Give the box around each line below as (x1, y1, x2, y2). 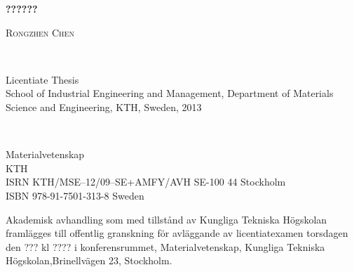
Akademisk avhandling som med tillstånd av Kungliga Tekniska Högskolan (6, 212, 327, 226)
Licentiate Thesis (6, 72, 79, 86)
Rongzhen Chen (6, 25, 74, 39)
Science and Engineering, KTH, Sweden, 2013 (6, 99, 202, 114)
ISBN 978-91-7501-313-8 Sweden (6, 188, 144, 202)
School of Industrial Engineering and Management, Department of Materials (6, 86, 334, 101)
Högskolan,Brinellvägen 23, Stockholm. (6, 253, 172, 268)
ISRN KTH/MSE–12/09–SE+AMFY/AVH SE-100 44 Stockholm (6, 174, 286, 189)
